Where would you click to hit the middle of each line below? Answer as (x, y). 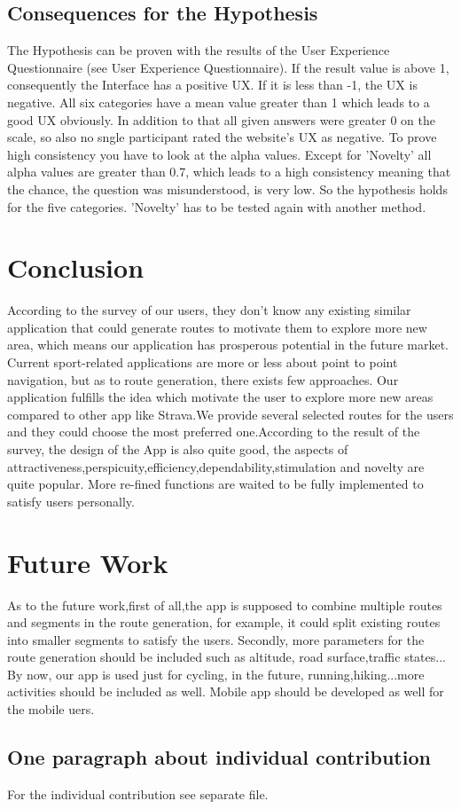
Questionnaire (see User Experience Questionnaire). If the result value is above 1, (228, 67)
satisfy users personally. (71, 501)
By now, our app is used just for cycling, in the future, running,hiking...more (216, 674)
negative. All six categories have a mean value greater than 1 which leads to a (219, 102)
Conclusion (76, 267)
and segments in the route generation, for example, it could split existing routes (224, 622)
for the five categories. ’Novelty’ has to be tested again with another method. (217, 206)
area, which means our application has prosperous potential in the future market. (228, 345)
